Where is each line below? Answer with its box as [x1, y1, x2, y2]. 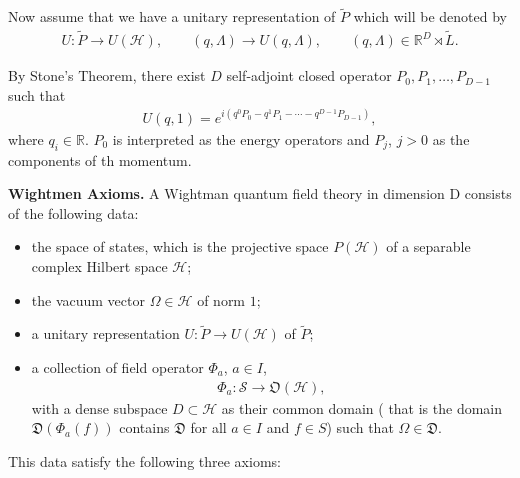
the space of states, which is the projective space [31, 236, 329, 257]
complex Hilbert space [31, 255, 168, 276]
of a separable [386, 236, 471, 257]
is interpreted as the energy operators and [112, 128, 370, 149]
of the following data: [8, 202, 139, 223]
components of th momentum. [8, 149, 192, 170]
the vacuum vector [31, 289, 145, 310]
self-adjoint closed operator [226, 65, 392, 86]
